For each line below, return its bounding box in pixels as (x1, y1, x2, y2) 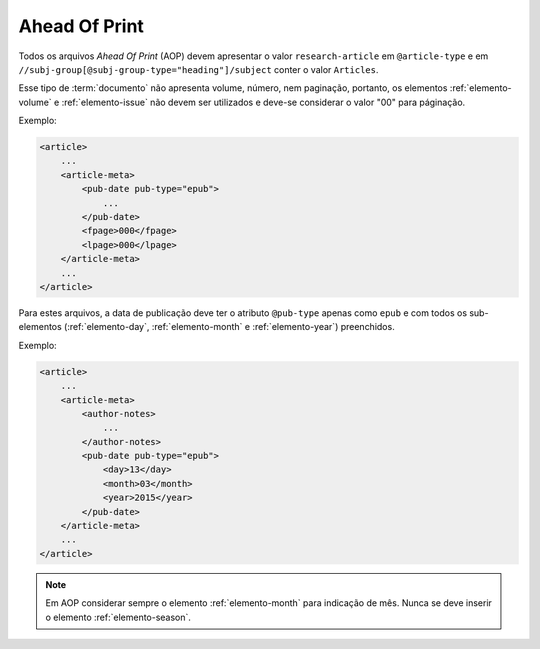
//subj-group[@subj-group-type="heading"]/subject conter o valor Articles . (18, 63, 379, 75)
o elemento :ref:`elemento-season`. (45, 611, 192, 623)
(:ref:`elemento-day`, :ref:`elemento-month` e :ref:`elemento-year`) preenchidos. (63, 321, 395, 333)
